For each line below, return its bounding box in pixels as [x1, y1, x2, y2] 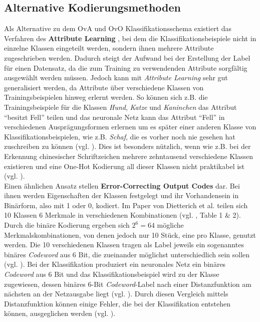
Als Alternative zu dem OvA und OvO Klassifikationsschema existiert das [4, 23, 232, 34]
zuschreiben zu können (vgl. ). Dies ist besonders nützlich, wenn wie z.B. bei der [4, 141, 251, 151]
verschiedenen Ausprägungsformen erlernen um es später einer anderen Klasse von [4, 121, 256, 132]
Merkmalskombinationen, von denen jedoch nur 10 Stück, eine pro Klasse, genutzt [4, 229, 256, 240]
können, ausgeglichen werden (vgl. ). [4, 308, 116, 318]
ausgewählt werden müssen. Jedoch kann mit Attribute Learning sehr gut [4, 72, 228, 83]
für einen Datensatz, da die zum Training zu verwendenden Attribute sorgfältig [4, 62, 247, 73]
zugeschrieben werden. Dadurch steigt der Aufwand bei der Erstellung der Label [4, 52, 250, 63]
